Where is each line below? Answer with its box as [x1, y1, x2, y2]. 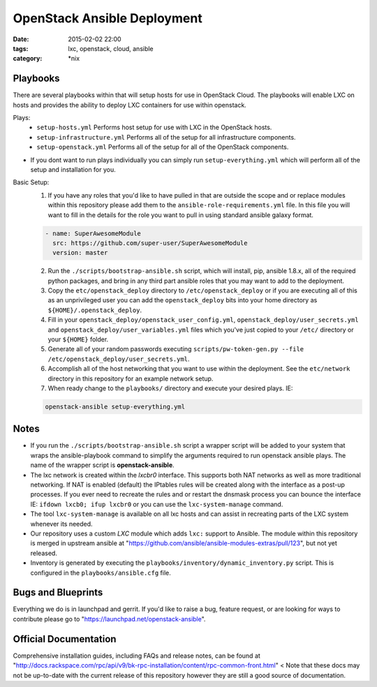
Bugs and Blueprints [13, 586, 103, 598]
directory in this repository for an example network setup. [47, 374, 214, 383]
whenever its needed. [30, 519, 94, 528]
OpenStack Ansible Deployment [13, 10, 202, 26]
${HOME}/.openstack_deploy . [47, 306, 142, 314]
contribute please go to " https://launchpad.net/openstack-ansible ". [13, 614, 206, 623]
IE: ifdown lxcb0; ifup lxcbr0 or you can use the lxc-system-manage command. [30, 500, 283, 508]
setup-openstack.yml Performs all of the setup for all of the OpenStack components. [36, 143, 289, 152]
